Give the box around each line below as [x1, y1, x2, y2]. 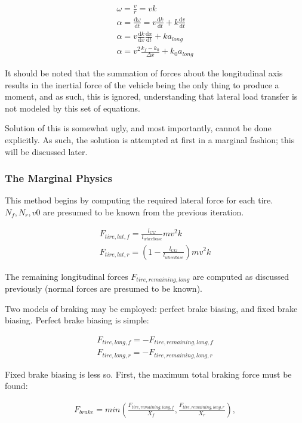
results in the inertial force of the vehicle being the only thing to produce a [5, 78, 279, 91]
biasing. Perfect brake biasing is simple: [5, 314, 149, 326]
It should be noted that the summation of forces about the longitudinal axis [5, 66, 283, 79]
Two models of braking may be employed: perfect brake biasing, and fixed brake [5, 302, 298, 314]
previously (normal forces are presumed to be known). [5, 282, 202, 294]
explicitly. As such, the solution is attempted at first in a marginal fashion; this [5, 133, 295, 146]
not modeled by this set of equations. [5, 101, 140, 114]
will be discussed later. [5, 145, 88, 158]
